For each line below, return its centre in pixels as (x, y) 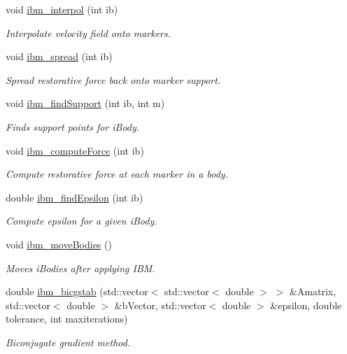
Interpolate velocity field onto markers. (88, 33)
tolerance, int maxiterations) (67, 319)
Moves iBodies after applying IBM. (80, 268)
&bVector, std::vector (160, 305)
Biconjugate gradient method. (68, 342)
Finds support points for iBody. (73, 126)
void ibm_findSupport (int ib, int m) (85, 103)
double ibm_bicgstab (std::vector (77, 291)
